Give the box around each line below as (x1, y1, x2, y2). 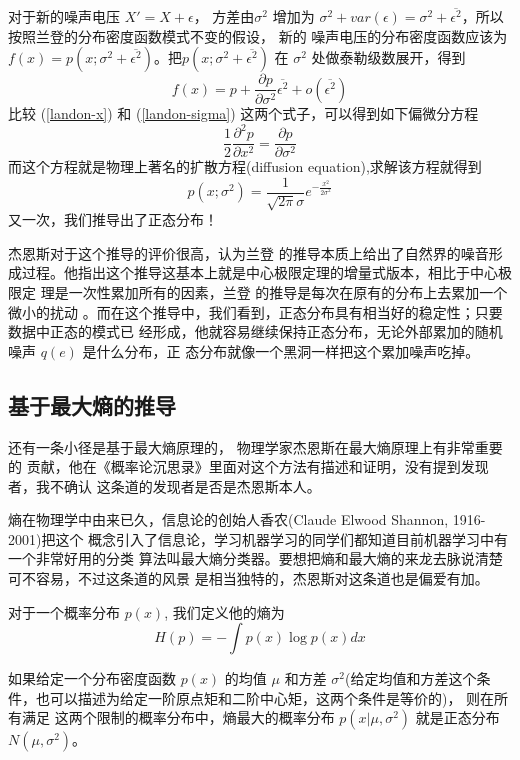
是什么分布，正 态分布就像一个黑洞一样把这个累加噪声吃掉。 (82, 340, 480, 361)
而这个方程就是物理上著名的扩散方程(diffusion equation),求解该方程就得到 (8, 156, 482, 177)
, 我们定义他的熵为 (164, 601, 285, 622)
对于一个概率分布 (8, 601, 120, 622)
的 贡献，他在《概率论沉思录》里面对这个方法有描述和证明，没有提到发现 (8, 456, 489, 477)
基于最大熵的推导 (8, 389, 176, 420)
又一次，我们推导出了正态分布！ (8, 209, 218, 230)
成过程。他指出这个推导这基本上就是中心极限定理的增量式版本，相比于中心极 (8, 262, 512, 283)
